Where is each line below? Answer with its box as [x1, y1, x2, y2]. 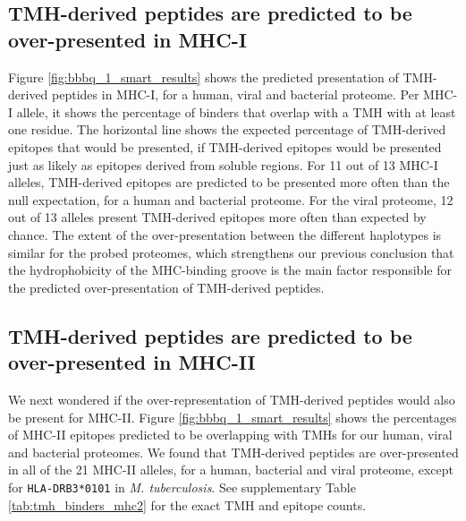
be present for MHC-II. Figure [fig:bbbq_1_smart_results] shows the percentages [8, 407, 457, 426]
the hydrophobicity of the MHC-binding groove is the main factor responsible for [8, 260, 452, 279]
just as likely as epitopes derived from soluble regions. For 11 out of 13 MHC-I [8, 155, 438, 174]
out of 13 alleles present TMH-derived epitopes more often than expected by [8, 208, 427, 226]
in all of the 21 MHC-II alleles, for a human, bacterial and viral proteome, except [8, 460, 454, 479]
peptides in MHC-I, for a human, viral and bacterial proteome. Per [52, 85, 419, 104]
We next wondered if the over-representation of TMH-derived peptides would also [8, 389, 455, 408]
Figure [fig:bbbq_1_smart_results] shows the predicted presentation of [8, 67, 399, 86]
